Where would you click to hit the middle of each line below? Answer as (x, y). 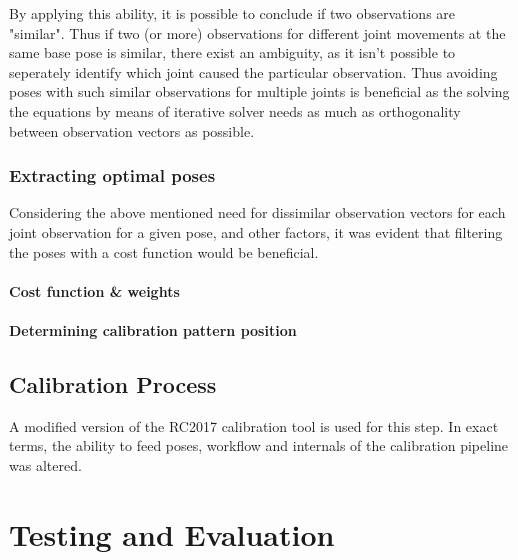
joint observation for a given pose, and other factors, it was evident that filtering (256, 231)
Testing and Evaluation (172, 533)
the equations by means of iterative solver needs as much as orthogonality (235, 110)
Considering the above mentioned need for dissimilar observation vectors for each (257, 212)
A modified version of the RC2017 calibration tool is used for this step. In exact (254, 425)
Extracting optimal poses (112, 175)
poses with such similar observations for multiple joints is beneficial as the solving (259, 91)
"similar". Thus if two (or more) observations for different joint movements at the (257, 32)
